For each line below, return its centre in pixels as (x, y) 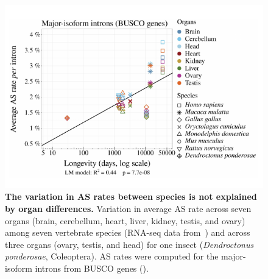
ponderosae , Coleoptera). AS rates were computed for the (112, 256)
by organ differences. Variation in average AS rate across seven (128, 209)
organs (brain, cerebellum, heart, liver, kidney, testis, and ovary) (125, 220)
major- (234, 256)
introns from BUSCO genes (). (92, 268)
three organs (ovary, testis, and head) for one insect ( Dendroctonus (129, 244)
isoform (19, 268)
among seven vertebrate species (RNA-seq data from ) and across (128, 232)
